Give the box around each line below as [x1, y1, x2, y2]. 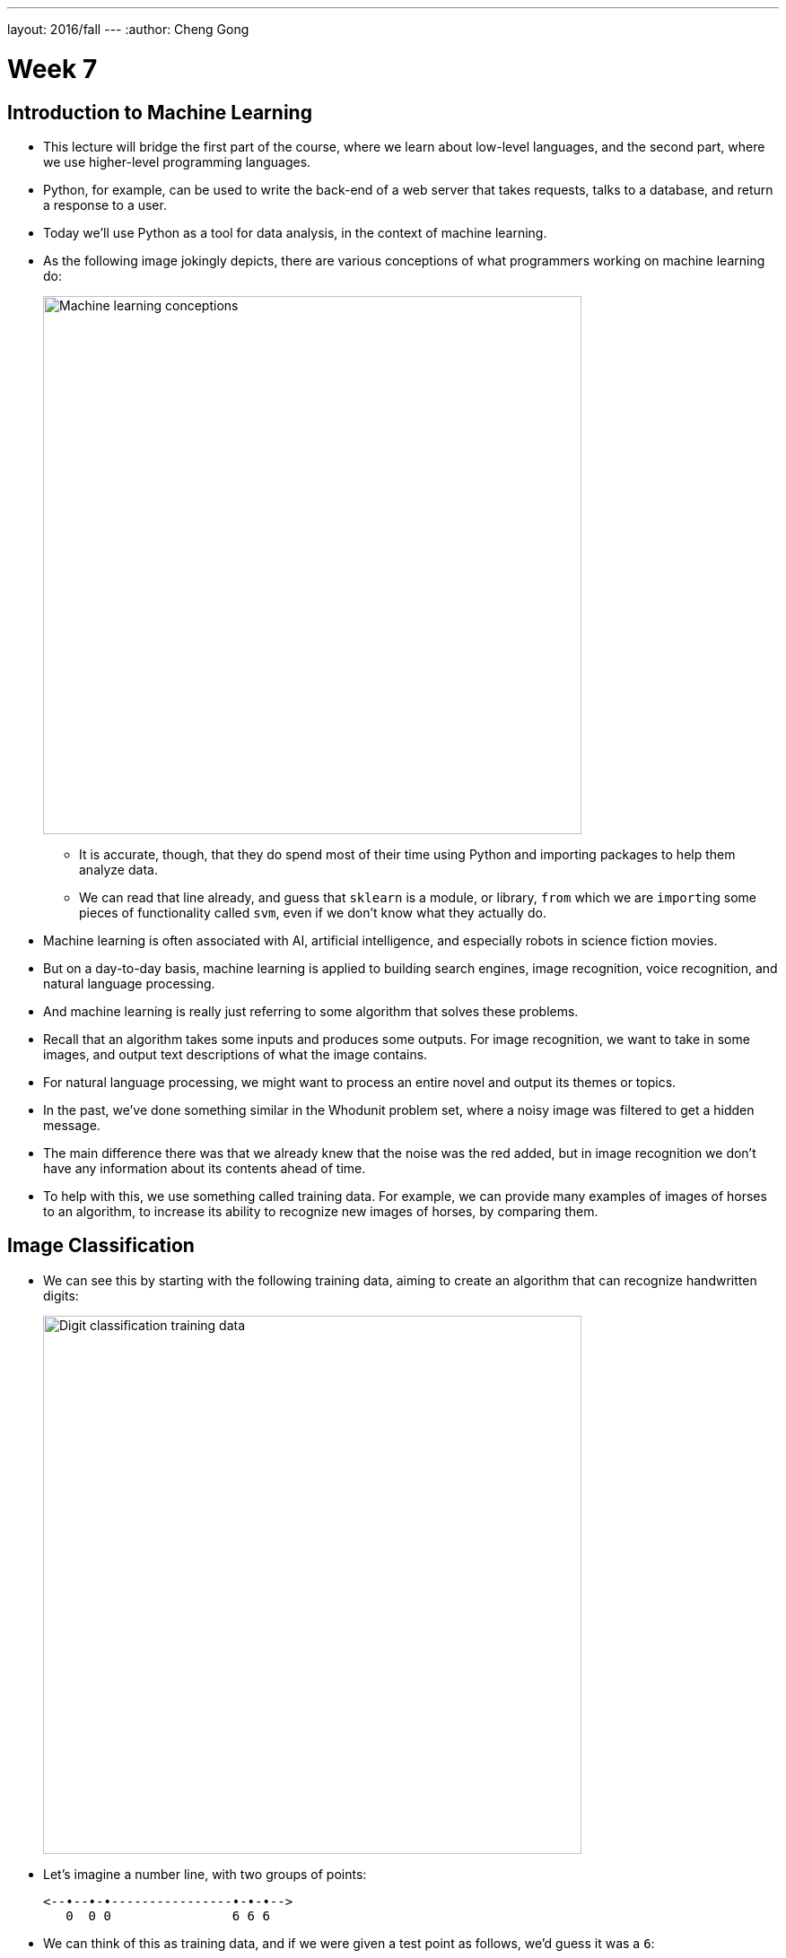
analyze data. [79, 861, 158, 877]
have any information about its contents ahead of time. [43, 1160, 366, 1176]
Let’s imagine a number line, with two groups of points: [43, 1866, 367, 1882]
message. [43, 1117, 100, 1133]
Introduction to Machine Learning [7, 100, 312, 124]
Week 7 [7, 53, 98, 84]
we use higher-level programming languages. [43, 153, 311, 170]
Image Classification [7, 1234, 195, 1257]
